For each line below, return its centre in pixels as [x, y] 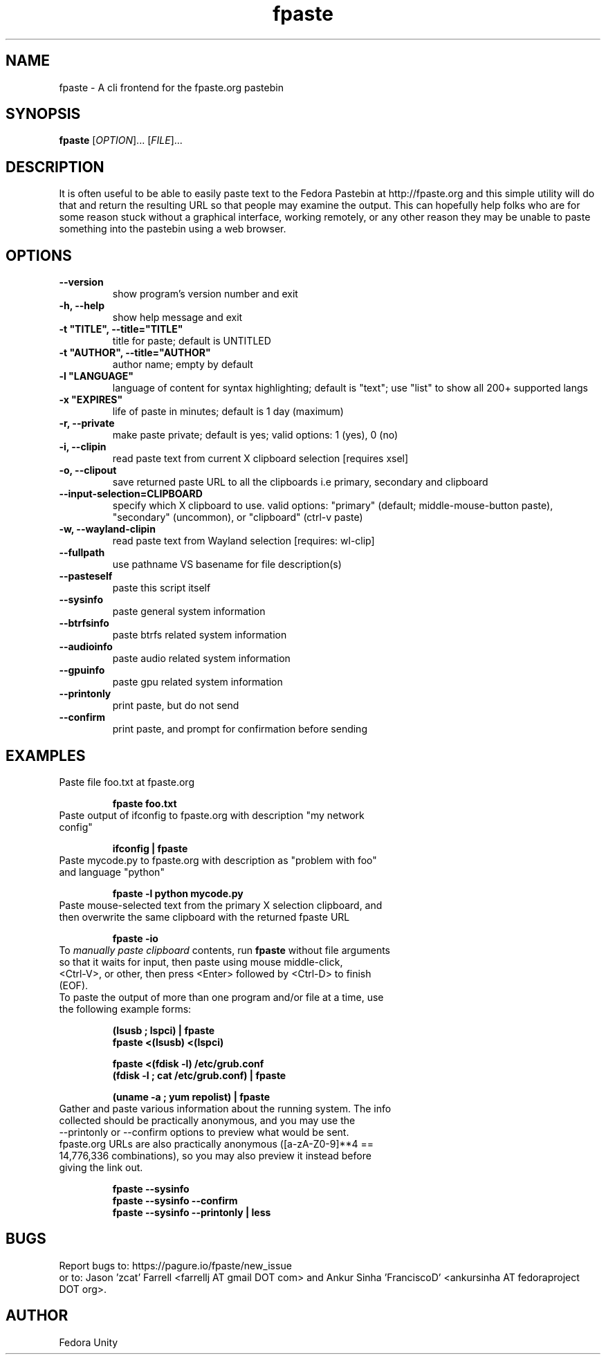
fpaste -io [135, 938]
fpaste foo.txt [145, 803]
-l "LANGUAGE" [96, 376]
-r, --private [87, 423]
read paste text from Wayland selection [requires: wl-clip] [244, 541]
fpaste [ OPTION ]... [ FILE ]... [121, 140]
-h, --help [82, 306]
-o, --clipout [88, 470]
